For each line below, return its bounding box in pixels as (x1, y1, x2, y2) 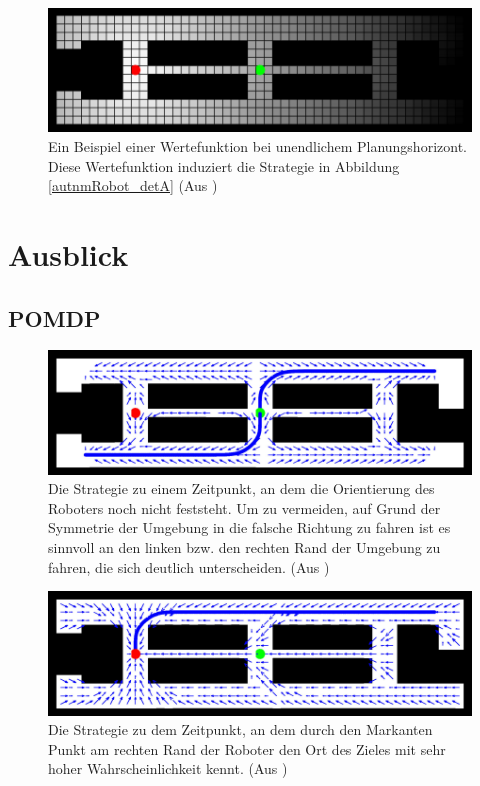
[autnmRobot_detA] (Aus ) (48, 175, 218, 196)
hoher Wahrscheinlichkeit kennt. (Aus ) (48, 758, 288, 779)
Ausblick (8, 233, 129, 274)
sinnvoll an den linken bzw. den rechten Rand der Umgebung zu (48, 537, 441, 558)
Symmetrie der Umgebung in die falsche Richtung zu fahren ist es (48, 517, 451, 538)
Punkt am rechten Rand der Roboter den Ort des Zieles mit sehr (48, 738, 446, 759)
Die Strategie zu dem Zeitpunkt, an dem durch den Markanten (48, 719, 433, 740)
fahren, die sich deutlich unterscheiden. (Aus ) (48, 556, 330, 577)
